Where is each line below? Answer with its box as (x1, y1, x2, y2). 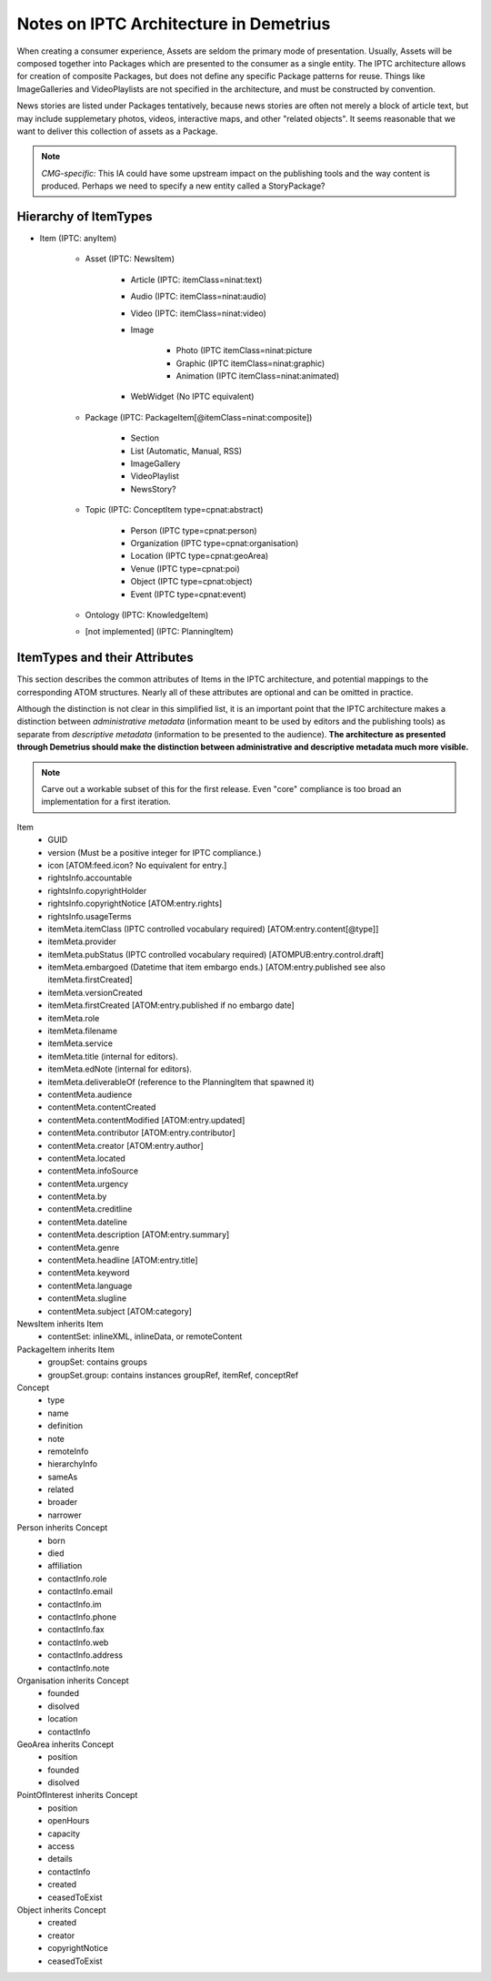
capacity (47, 1828, 81, 1839)
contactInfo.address (47, 1650, 123, 1661)
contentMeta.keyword (47, 1267, 130, 1278)
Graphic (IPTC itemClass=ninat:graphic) (175, 358, 326, 369)
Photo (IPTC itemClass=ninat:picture (175, 345, 313, 356)
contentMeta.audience (47, 1089, 133, 1100)
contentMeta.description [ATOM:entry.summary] (47, 1229, 230, 1240)
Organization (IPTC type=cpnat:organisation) (130, 538, 299, 548)
